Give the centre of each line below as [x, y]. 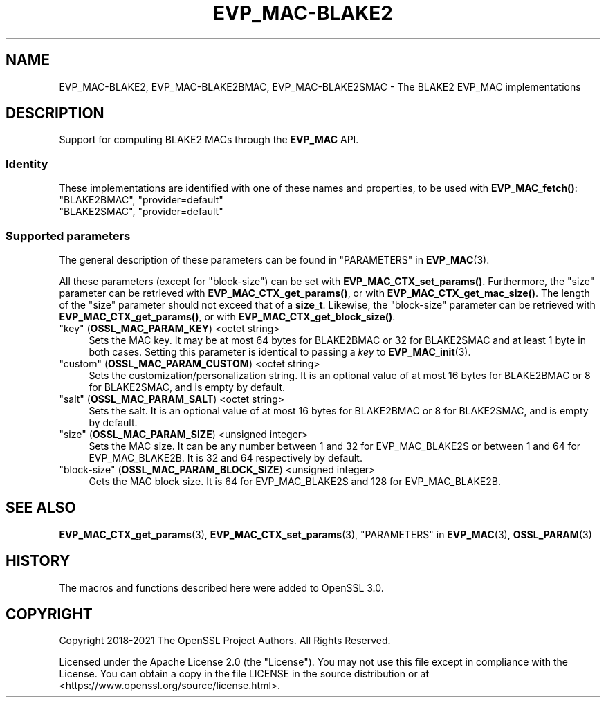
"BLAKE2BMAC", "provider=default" [141, 200]
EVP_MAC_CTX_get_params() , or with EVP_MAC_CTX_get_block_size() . [227, 316]
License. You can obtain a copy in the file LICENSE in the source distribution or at [244, 674]
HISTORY [38, 561]
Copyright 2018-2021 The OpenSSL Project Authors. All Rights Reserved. [225, 641]
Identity [27, 164]
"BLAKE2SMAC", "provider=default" [141, 212]
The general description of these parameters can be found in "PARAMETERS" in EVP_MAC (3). [274, 259]
